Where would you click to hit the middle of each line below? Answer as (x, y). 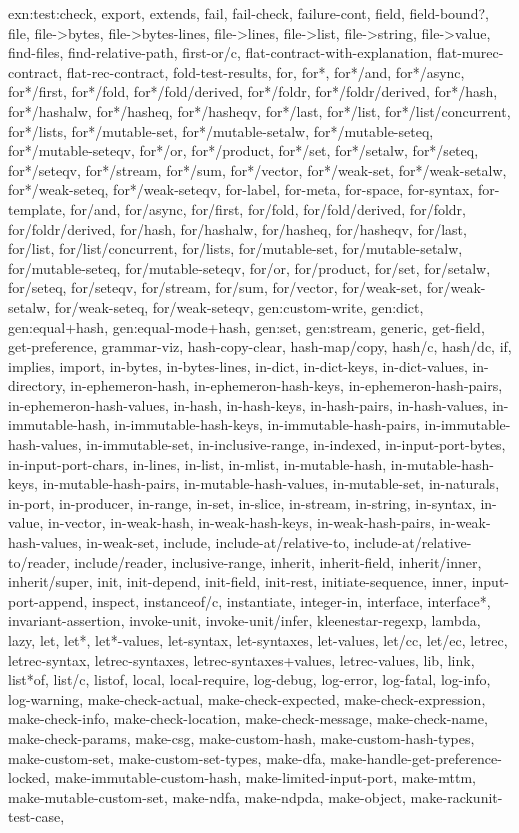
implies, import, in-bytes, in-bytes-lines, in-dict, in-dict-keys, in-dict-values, (238, 365)
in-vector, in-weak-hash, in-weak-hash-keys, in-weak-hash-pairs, (241, 522)
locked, (29, 777)
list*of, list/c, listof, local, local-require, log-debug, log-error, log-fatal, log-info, (249, 679)
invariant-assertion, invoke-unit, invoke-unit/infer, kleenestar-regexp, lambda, (244, 620)
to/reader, (39, 561)
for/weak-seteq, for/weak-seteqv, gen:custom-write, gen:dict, (239, 306)
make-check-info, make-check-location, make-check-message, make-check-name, (248, 718)
